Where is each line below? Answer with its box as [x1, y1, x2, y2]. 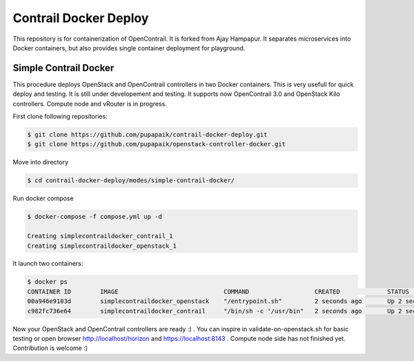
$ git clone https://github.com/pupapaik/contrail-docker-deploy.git [27, 131, 268, 138]
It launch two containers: [12, 260, 83, 268]
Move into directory [12, 158, 69, 166]
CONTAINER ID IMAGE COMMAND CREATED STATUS [27, 287, 410, 295]
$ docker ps [27, 278, 68, 286]
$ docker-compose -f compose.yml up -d [27, 213, 162, 221]
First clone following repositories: [12, 113, 108, 121]
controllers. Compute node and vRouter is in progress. [12, 99, 167, 108]
